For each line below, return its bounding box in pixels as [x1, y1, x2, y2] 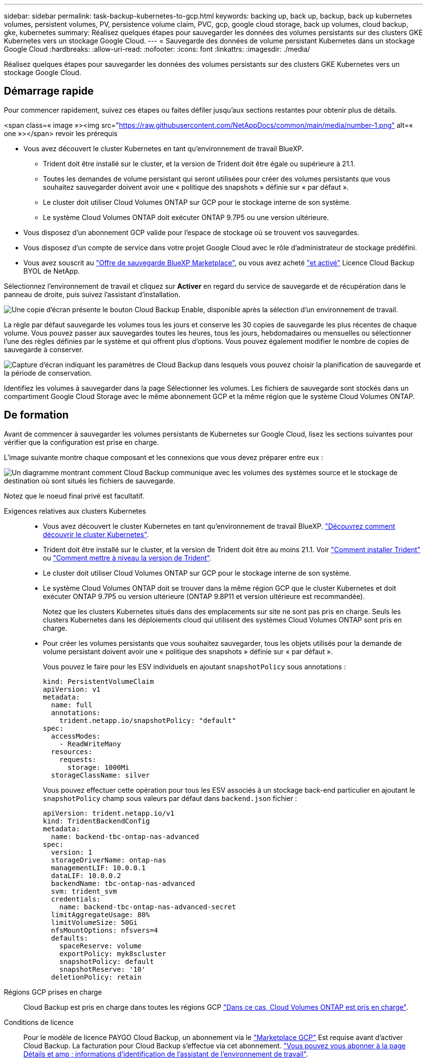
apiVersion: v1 [43, 685, 101, 693]
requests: [59, 755, 97, 763]
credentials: [51, 895, 101, 903]
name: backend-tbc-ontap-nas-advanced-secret [59, 902, 236, 911]
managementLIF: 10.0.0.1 [51, 863, 146, 872]
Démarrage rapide [4, 85, 94, 98]
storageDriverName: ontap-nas [51, 856, 166, 864]
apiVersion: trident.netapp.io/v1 [43, 809, 175, 817]
